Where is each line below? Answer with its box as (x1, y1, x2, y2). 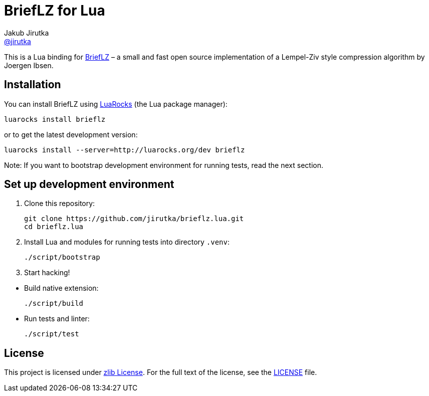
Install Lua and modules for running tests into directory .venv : (24, 238, 230, 247)
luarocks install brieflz (4, 115, 106, 123)
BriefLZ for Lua (4, 2, 105, 19)
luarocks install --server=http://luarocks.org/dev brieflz (4, 145, 245, 154)
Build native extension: (24, 284, 99, 293)
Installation (4, 78, 61, 91)
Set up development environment (4, 178, 174, 191)
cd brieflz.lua (24, 223, 84, 231)
